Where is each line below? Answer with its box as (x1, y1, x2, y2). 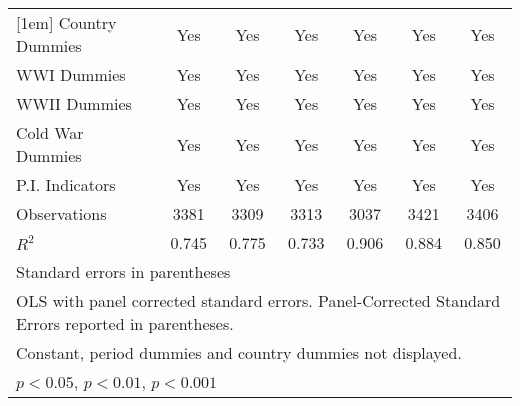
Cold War (16, 121, 84, 144)
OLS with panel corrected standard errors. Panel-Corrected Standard (16, 289, 501, 312)
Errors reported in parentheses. (16, 312, 234, 335)
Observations (16, 202, 107, 225)
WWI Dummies (16, 63, 126, 86)
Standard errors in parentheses (16, 260, 231, 283)
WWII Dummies (16, 92, 132, 115)
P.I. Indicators (16, 173, 116, 196)
